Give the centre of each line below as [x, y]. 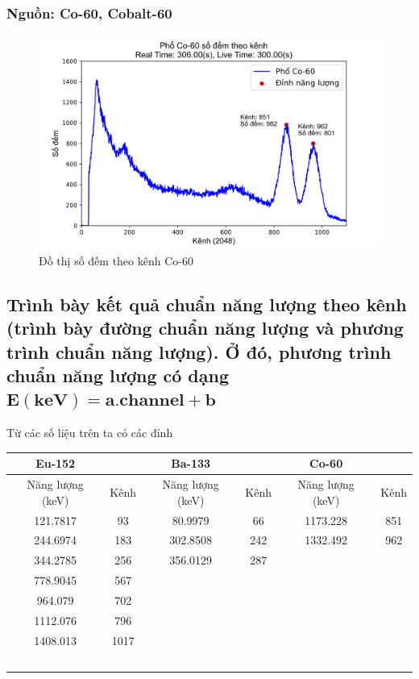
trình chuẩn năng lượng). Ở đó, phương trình [199, 351]
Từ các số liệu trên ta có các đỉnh [90, 433]
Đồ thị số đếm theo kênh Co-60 [116, 260]
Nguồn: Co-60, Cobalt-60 [89, 12]
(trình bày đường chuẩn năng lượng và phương [205, 328]
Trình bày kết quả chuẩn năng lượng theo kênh [207, 304]
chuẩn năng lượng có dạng [118, 375]
